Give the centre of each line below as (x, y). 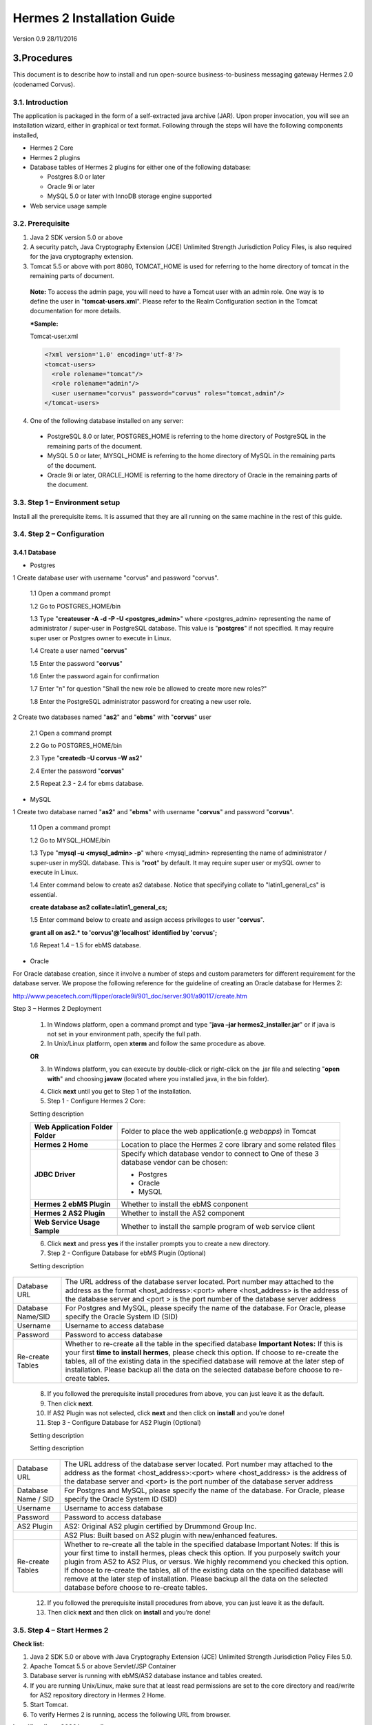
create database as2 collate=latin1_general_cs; (99, 907)
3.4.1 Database (34, 553)
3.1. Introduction (40, 102)
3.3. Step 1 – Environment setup (66, 502)
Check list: (29, 1644)
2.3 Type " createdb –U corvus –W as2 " (86, 758)
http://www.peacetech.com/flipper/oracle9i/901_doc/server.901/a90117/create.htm (130, 996)
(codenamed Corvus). (44, 84)
